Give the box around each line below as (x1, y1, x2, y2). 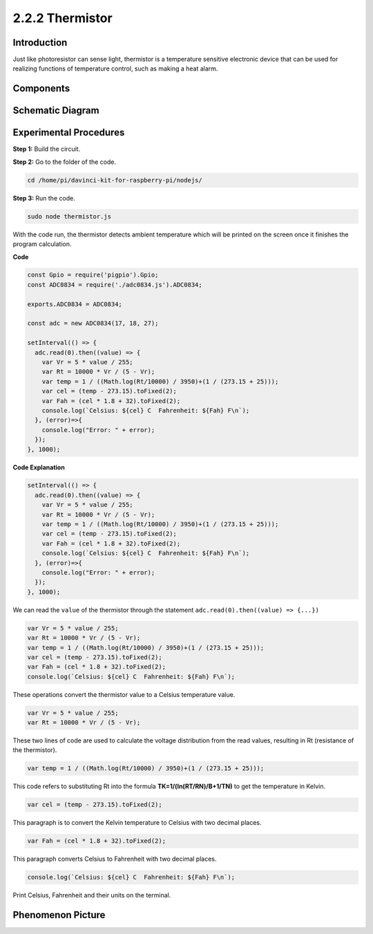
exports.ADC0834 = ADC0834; (27, 300, 122, 308)
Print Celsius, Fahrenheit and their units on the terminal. (12, 891, 171, 899)
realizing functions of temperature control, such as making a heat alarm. (12, 64, 218, 73)
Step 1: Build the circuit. (12, 145, 81, 153)
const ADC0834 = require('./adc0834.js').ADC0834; (27, 281, 203, 288)
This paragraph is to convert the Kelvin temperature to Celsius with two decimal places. (12, 819, 262, 827)
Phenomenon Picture (12, 909, 106, 921)
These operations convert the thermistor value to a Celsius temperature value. (12, 690, 236, 698)
